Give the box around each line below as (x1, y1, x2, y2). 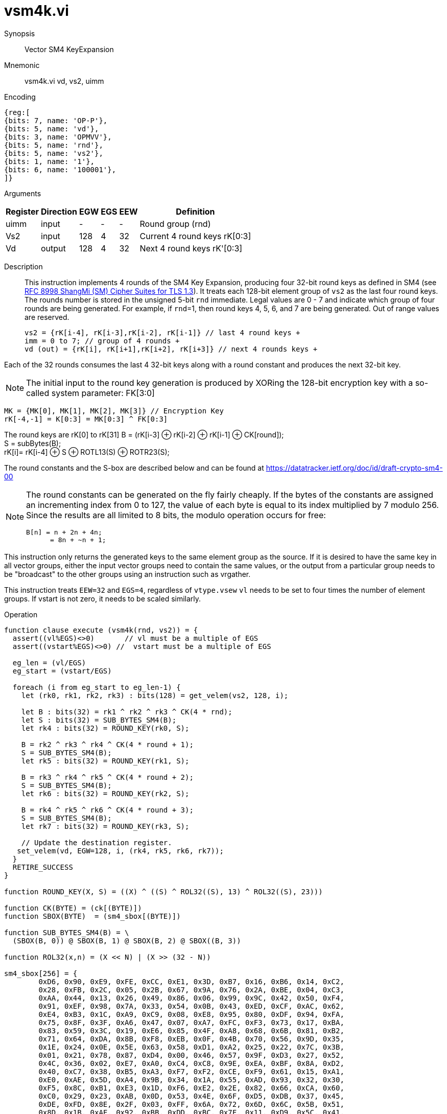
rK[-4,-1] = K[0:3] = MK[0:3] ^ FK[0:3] (4, 414, 168, 423)
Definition (176, 206, 215, 217)
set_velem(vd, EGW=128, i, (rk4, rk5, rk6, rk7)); (17, 846, 224, 855)
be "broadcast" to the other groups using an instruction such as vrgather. (4, 569, 251, 578)
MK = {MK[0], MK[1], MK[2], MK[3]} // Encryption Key (4, 406, 224, 415)
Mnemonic (4, 60, 40, 69)
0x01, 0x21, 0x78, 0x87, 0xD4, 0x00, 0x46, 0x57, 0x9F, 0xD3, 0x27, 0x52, (38, 1051, 344, 1059)
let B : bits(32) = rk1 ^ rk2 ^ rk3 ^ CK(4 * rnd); (21, 707, 232, 716)
